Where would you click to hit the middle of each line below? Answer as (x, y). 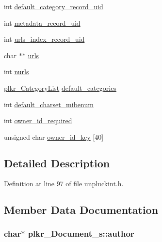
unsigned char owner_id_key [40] (54, 137)
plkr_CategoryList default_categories (60, 88)
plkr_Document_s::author (81, 233)
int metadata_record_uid (42, 23)
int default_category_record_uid (54, 6)
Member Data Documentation (81, 209)
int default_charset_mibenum (49, 104)
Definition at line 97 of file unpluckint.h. (64, 183)
